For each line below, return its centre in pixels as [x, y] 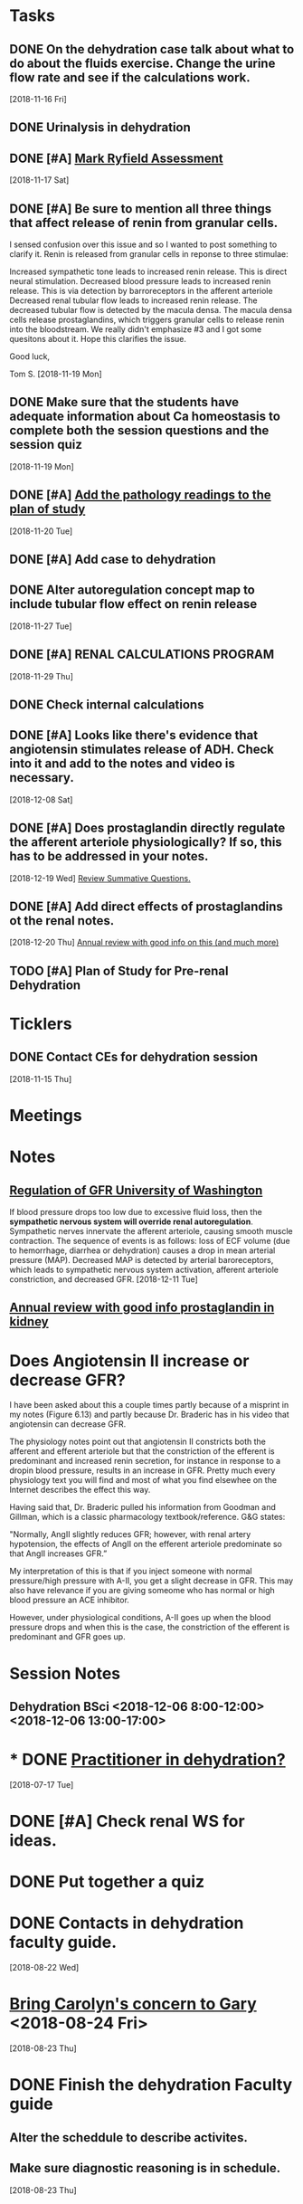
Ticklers [41, 1024]
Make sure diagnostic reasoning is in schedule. [145, 2168]
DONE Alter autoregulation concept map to [132, 590]
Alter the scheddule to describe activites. [129, 2137]
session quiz [46, 445]
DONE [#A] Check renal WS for [128, 1822]
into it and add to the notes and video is [122, 764]
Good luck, [30, 356]
